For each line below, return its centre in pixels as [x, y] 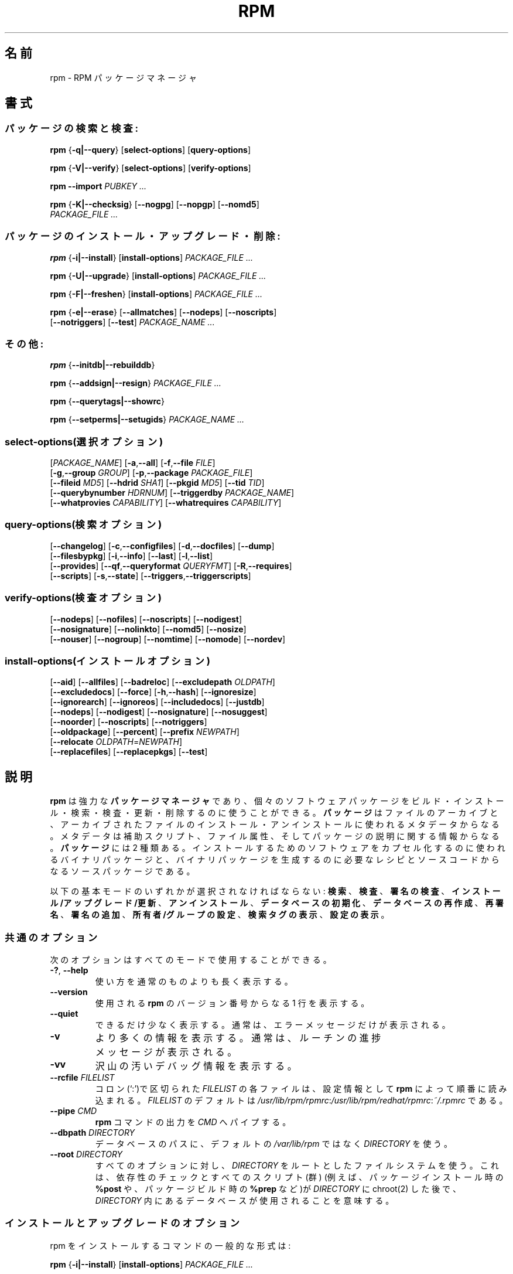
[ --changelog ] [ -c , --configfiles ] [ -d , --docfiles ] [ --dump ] [162, 546]
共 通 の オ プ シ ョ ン [51, 937]
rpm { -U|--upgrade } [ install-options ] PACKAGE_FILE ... [158, 275]
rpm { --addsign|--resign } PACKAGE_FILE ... [136, 383]
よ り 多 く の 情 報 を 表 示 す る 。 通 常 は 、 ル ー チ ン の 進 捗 [238, 1038]
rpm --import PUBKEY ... [98, 186]
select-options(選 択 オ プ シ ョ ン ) [84, 442]
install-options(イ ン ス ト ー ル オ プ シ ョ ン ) [107, 661]
